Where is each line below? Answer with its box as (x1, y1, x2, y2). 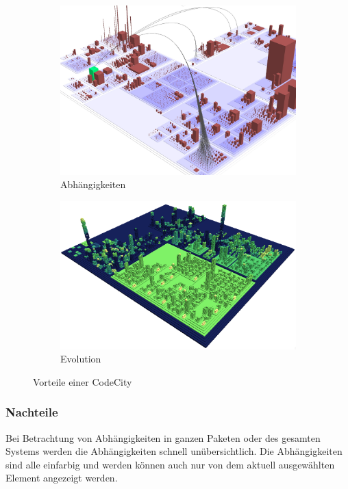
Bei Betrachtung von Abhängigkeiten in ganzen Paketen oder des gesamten (5, 430, 321, 445)
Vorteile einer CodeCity (33, 374, 132, 388)
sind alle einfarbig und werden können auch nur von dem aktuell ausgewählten (5, 457, 335, 471)
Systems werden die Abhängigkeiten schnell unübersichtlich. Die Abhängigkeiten (5, 444, 343, 458)
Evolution (60, 352, 101, 366)
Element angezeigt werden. (5, 471, 118, 485)
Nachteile (5, 404, 58, 421)
